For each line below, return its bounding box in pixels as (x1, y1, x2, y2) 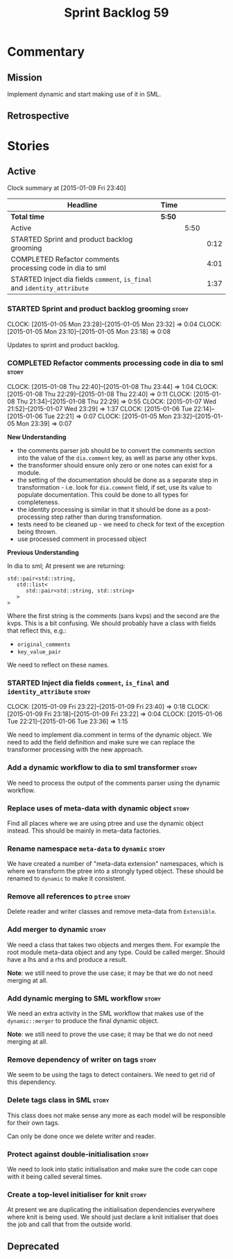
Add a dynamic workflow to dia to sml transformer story (7, 762, 198, 772)
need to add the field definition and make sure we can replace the (7, 738, 196, 747)
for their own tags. (7, 1118, 60, 1126)
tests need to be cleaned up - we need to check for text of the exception (17, 519, 225, 528)
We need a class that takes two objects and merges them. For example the (7, 940, 221, 949)
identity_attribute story (7, 686, 92, 696)
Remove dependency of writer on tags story (7, 1054, 157, 1064)
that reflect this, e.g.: (7, 626, 67, 635)
